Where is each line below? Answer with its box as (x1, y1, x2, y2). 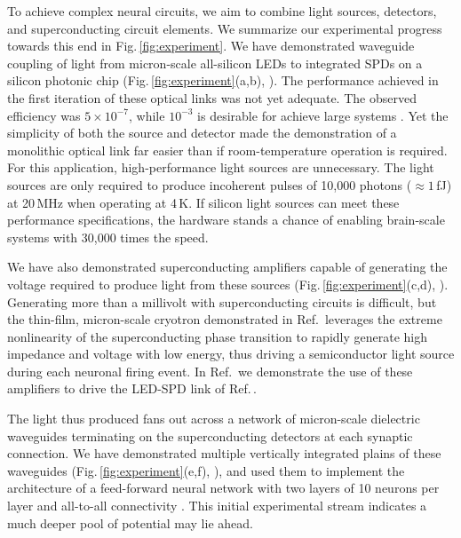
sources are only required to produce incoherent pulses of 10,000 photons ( (7, 175, 412, 194)
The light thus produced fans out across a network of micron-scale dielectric (7, 409, 420, 428)
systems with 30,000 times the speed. (7, 227, 209, 246)
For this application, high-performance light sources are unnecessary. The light (7, 158, 434, 177)
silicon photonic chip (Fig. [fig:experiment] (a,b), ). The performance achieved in (7, 71, 439, 90)
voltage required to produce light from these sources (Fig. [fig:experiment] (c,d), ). (7, 274, 449, 293)
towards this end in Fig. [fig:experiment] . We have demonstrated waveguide (7, 36, 415, 55)
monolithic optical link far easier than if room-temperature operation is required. (7, 140, 448, 159)
